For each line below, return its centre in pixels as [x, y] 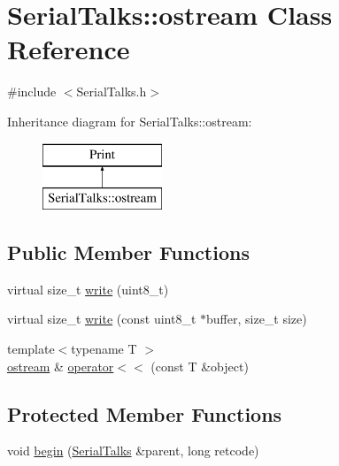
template [31, 349]
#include [32, 92]
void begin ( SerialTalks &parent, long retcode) [133, 451]
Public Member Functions [128, 252]
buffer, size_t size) [257, 319]
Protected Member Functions [145, 413]
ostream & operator [61, 366]
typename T [104, 349]
